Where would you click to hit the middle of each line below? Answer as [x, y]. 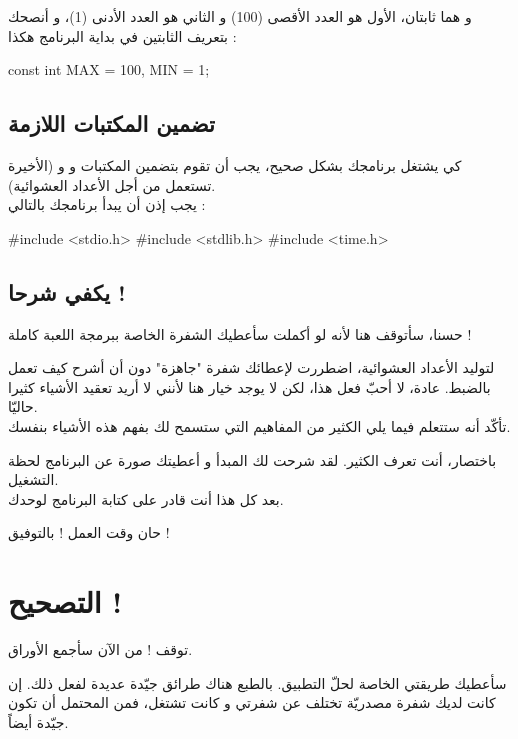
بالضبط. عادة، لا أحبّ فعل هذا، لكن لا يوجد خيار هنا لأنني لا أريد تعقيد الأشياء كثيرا [249, 386]
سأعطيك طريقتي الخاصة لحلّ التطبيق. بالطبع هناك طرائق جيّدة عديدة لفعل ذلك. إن [257, 682]
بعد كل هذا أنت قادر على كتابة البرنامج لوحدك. [146, 498]
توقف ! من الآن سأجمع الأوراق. [100, 649]
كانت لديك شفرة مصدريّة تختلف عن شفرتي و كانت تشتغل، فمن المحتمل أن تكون [252, 702]
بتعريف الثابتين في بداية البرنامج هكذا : [122, 35]
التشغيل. [33, 479]
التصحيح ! [65, 601]
